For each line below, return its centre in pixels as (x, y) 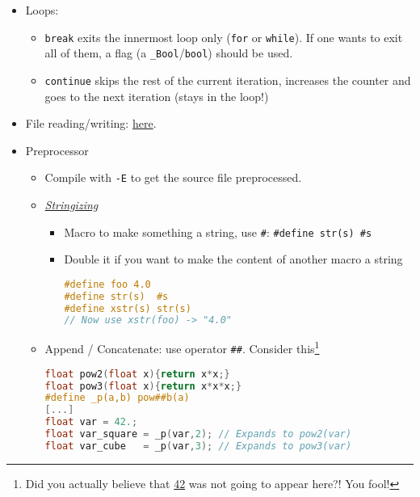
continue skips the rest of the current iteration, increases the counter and (228, 80)
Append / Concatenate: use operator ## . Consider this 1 (182, 347)
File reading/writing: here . (91, 123)
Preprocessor (57, 150)
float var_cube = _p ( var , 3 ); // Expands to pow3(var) (198, 446)
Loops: (42, 10)
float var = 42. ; (91, 422)
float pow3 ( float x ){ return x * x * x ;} (143, 386)
